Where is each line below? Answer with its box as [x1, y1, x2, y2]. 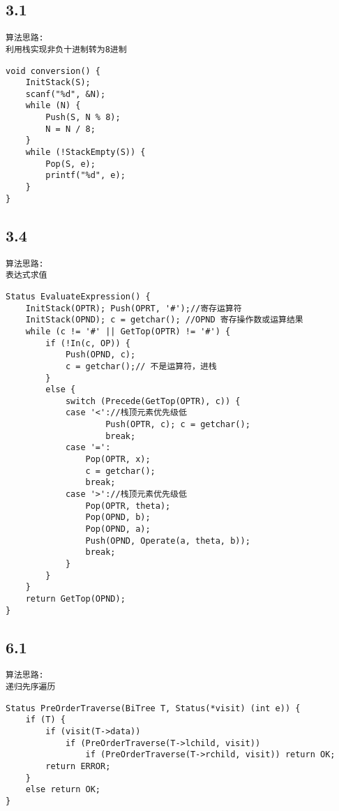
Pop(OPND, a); [85, 524, 151, 535]
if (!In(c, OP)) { [45, 338, 130, 348]
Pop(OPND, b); [85, 512, 151, 523]
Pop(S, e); [45, 158, 96, 169]
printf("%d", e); [45, 170, 126, 181]
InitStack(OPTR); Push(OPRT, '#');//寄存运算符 [25, 303, 242, 313]
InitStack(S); [25, 77, 91, 88]
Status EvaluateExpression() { [6, 291, 151, 302]
